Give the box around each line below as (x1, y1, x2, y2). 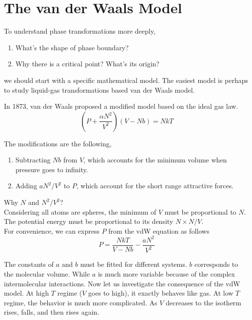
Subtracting (15, 155, 51, 165)
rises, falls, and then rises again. (4, 307, 99, 317)
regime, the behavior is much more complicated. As (4, 297, 157, 307)
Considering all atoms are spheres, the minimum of (4, 206, 156, 217)
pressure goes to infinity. (15, 164, 88, 174)
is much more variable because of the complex (97, 268, 235, 279)
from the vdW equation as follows (108, 225, 210, 236)
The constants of (4, 259, 54, 269)
